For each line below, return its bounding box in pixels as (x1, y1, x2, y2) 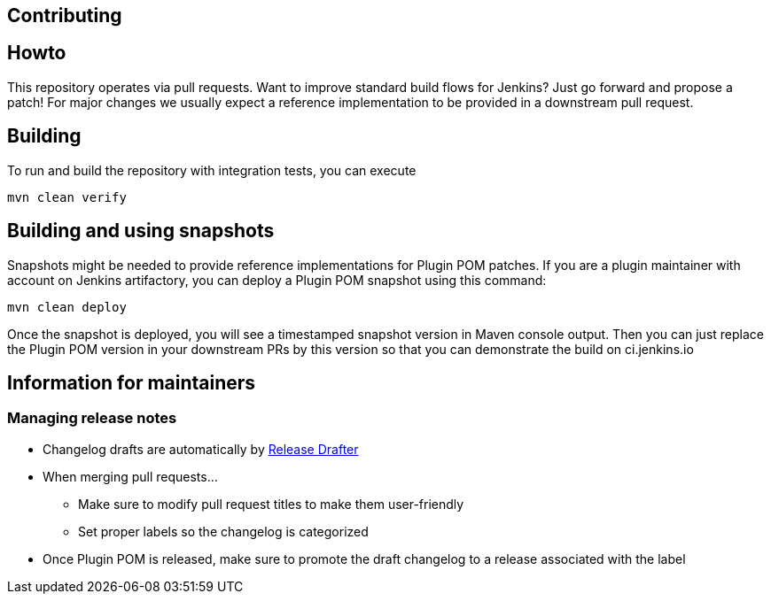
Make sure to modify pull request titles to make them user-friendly (78, 496, 464, 512)
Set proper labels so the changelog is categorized (78, 523, 369, 539)
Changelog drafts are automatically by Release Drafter (43, 441, 359, 457)
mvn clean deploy (7, 299, 127, 314)
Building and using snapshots (7, 220, 275, 243)
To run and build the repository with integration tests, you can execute (7, 162, 417, 178)
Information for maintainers (7, 371, 256, 394)
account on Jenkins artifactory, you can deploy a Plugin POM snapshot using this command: (7, 272, 547, 288)
